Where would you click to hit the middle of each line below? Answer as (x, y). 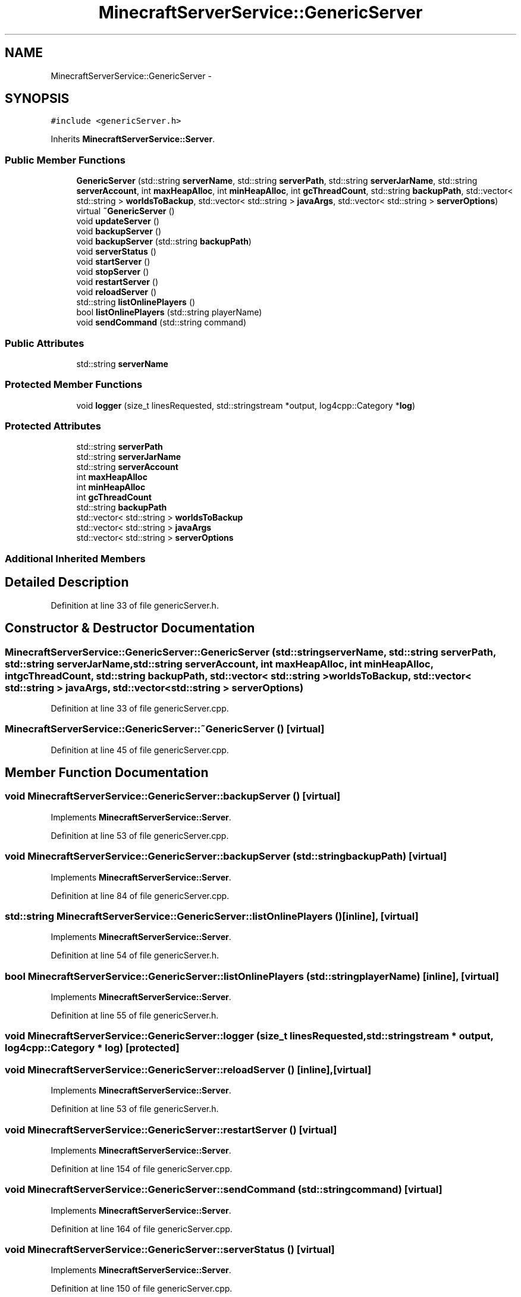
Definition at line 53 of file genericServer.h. (135, 1109)
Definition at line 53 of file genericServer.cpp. (140, 835)
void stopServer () (113, 272)
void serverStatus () (116, 252)
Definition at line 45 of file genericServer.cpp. (140, 750)
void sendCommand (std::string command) (161, 322)
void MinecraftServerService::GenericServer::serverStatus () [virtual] (170, 1250)
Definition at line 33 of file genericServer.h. (135, 605)
